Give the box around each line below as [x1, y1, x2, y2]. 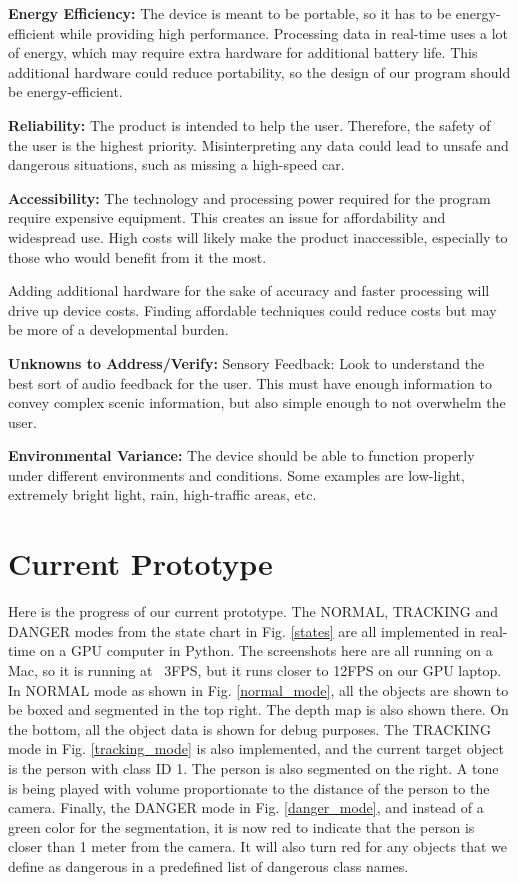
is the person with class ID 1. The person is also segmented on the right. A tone [8, 757, 499, 778]
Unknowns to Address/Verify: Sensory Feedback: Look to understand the [8, 352, 485, 373]
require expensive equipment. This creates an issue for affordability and [8, 207, 446, 228]
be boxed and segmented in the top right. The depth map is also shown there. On [8, 699, 509, 720]
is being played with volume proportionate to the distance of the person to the [8, 777, 490, 798]
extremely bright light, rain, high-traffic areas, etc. [8, 484, 317, 505]
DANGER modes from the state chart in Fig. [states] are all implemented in [8, 620, 476, 641]
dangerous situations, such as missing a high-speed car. [8, 154, 345, 175]
